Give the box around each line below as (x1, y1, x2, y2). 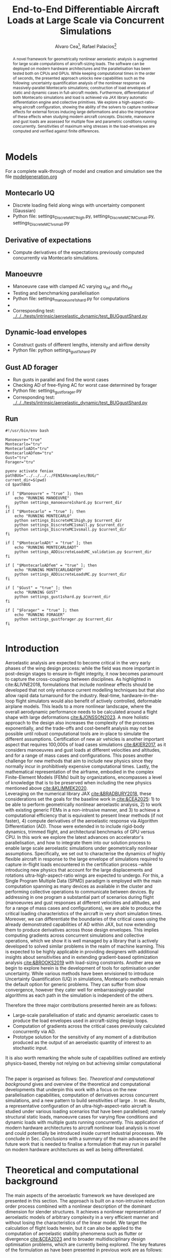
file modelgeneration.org (5, 173, 57, 180)
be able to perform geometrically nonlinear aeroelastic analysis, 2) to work (5, 801, 162, 808)
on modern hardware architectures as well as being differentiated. (5, 1146, 144, 1152)
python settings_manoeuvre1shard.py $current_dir (14, 500, 123, 505)
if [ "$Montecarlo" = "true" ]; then (5, 509, 86, 514)
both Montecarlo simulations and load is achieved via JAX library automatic (12, 95, 148, 101)
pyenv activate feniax (5, 468, 54, 474)
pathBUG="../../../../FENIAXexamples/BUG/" (5, 473, 100, 478)
